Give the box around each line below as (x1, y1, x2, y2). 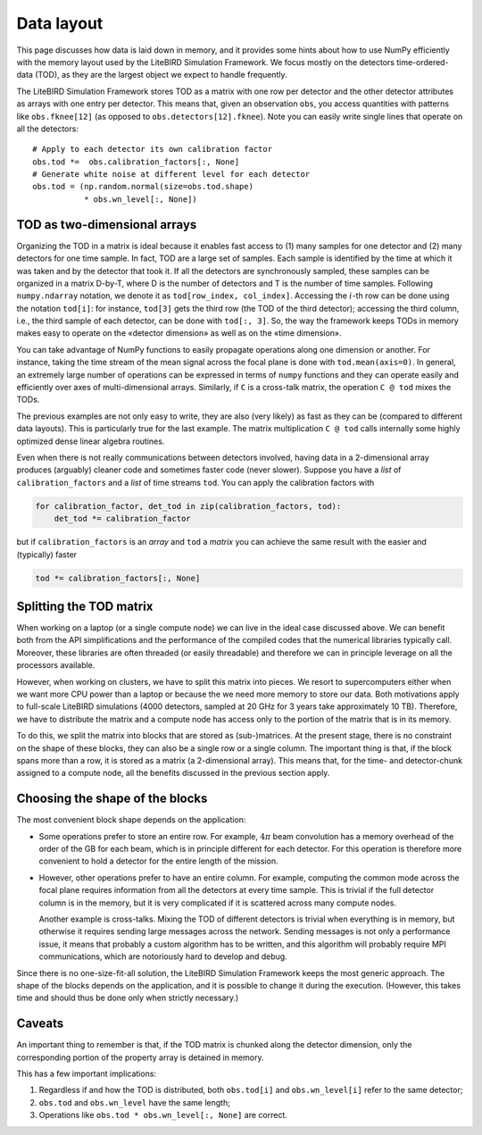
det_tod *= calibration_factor (54, 513, 191, 524)
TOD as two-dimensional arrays (16, 217, 197, 232)
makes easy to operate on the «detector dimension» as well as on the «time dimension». (16, 328, 343, 338)
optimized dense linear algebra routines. (16, 436, 165, 446)
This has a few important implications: (16, 1068, 156, 1079)
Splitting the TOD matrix (16, 598, 154, 613)
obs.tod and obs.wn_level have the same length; (38, 1097, 231, 1107)
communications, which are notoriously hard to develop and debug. (38, 951, 287, 962)
